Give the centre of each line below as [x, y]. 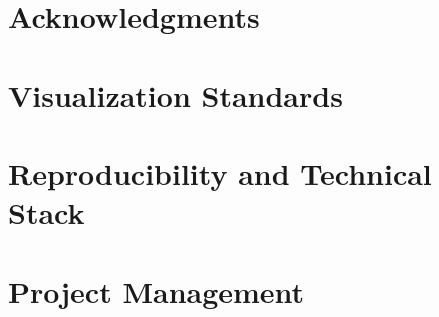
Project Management [156, 290]
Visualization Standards [175, 94]
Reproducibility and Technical [220, 172]
